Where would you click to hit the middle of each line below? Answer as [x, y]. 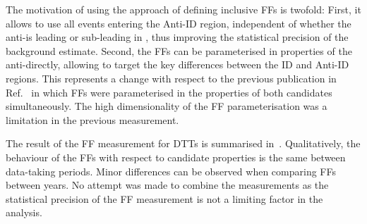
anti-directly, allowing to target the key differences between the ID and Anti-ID [178, 64]
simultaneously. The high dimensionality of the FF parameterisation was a [167, 106]
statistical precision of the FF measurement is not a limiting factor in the [164, 198]
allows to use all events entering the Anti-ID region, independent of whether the [179, 23]
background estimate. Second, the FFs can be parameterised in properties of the [179, 50]
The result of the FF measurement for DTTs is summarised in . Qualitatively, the [183, 143]
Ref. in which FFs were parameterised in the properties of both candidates [169, 92]
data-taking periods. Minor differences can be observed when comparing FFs [171, 171]
